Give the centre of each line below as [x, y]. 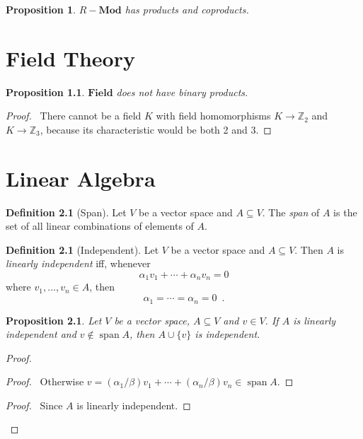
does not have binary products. [182, 92]
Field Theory [70, 58]
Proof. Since [34, 405]
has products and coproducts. [187, 9]
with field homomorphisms [213, 116]
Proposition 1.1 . [45, 92]
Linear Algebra [81, 178]
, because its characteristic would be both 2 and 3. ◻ [156, 129]
